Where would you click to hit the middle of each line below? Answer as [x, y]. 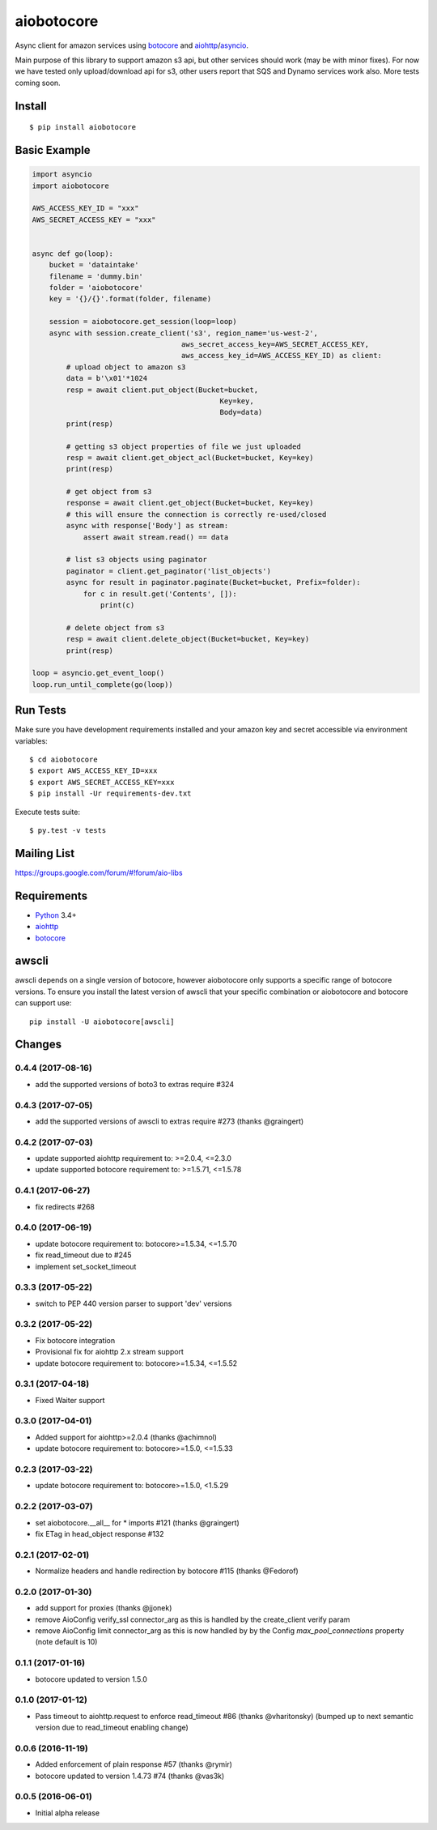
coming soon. [38, 83]
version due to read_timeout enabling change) [112, 1728]
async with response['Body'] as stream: [147, 526]
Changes [38, 1045]
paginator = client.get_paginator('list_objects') [168, 571]
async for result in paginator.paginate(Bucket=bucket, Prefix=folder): [213, 582]
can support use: [43, 1003]
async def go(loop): [72, 254]
